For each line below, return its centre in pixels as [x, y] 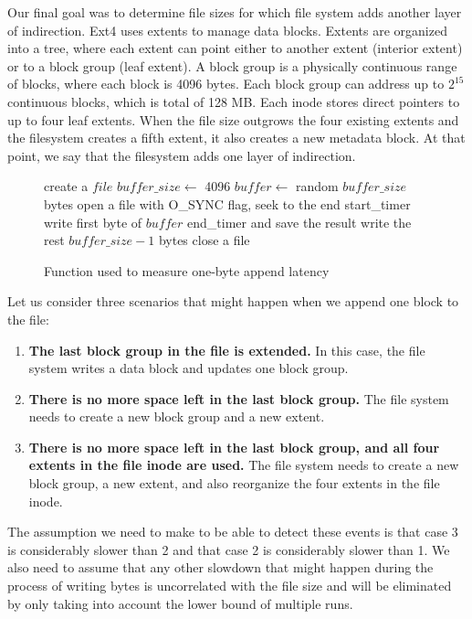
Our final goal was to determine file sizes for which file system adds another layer [235, 12]
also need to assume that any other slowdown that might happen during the [220, 567]
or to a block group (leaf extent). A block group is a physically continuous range [232, 65]
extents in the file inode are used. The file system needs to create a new [244, 465]
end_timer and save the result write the [299, 222]
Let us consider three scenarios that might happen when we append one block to [233, 301]
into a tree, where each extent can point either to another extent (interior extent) [235, 48]
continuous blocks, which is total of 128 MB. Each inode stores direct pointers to [234, 101]
